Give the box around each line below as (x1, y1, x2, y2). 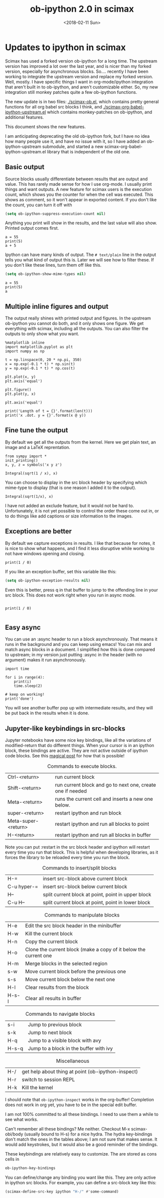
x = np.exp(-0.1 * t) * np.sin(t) (5, 362, 76, 367)
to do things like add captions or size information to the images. (5, 513, 133, 519)
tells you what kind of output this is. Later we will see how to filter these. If (5, 257, 154, 263)
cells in (5, 1156, 20, 1162)
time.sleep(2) (14, 684, 42, 688)
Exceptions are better (5, 527, 72, 535)
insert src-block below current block (42, 883, 127, 890)
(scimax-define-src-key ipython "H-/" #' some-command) (5, 1189, 119, 1194)
